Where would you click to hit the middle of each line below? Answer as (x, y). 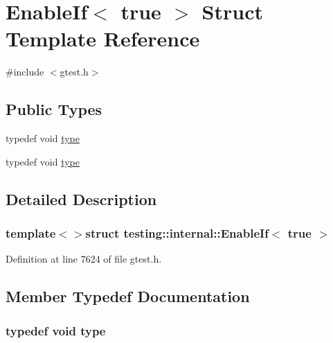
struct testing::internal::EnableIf (177, 233)
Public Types (54, 109)
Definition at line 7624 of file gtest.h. (84, 259)
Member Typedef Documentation (128, 296)
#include (25, 72)
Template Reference (103, 38)
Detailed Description (81, 199)
